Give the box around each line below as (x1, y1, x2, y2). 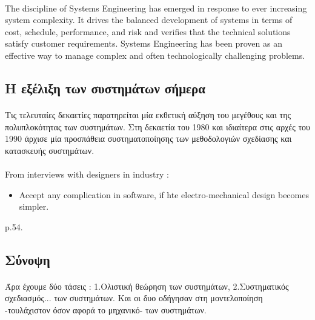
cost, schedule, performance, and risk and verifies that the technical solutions (5, 25, 291, 38)
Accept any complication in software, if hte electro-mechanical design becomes (19, 188, 309, 201)
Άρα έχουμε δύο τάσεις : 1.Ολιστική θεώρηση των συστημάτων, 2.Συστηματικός (5, 279, 289, 292)
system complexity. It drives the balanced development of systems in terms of (5, 13, 293, 26)
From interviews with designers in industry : (5, 167, 169, 180)
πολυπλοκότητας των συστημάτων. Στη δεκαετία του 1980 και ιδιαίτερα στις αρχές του (5, 120, 310, 133)
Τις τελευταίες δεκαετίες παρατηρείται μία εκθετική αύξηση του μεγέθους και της (5, 108, 291, 121)
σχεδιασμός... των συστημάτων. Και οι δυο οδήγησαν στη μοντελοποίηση (5, 292, 263, 304)
